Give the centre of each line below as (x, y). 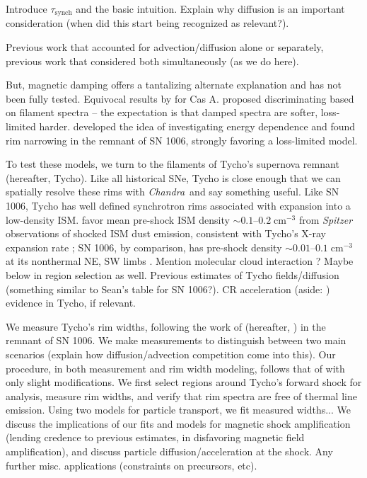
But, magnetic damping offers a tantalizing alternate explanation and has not (174, 85)
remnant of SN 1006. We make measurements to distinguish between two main (176, 340)
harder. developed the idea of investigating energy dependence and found (197, 126)
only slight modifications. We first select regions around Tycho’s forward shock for (184, 382)
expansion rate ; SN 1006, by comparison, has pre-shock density (144, 247)
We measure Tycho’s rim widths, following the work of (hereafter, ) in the (166, 326)
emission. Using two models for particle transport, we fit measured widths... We (178, 410)
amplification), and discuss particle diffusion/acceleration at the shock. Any (169, 451)
